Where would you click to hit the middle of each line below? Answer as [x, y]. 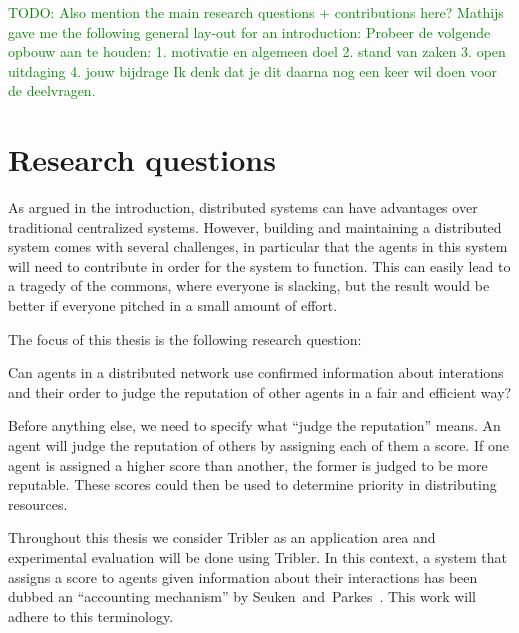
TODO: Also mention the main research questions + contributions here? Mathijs [256, 12]
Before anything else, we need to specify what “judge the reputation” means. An [254, 425]
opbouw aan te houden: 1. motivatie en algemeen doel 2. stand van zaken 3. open [257, 51]
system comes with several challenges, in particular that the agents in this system [258, 246]
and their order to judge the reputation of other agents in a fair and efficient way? [260, 391]
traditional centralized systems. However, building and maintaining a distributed [255, 226]
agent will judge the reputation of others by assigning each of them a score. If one [258, 445]
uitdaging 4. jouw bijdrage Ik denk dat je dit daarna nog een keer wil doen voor [253, 70]
